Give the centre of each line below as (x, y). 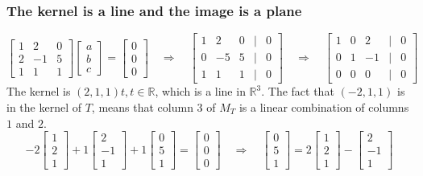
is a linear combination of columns (324, 106)
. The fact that (298, 91)
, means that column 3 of (153, 106)
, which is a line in (200, 91)
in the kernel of (44, 106)
